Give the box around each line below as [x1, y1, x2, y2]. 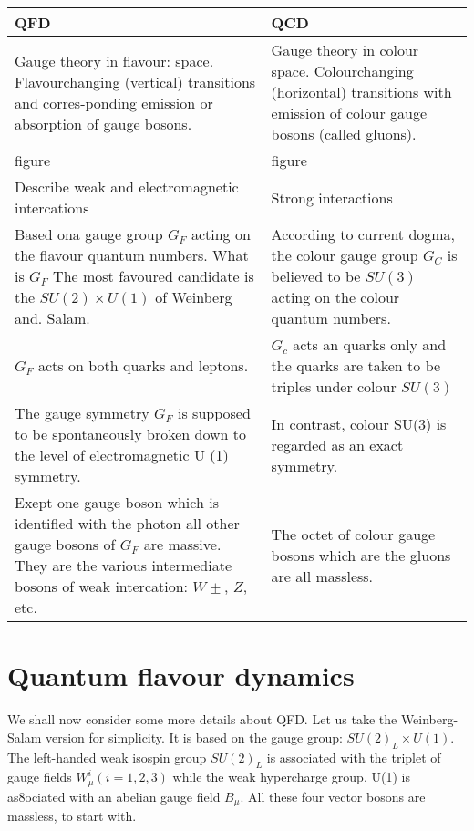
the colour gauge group [271, 244, 418, 265]
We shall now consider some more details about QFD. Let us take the [7, 710, 397, 729]
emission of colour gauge [271, 102, 428, 123]
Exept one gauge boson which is [15, 492, 219, 513]
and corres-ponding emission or [15, 91, 213, 113]
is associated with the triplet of [266, 747, 441, 766]
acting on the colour [271, 286, 400, 307]
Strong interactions [271, 186, 393, 208]
